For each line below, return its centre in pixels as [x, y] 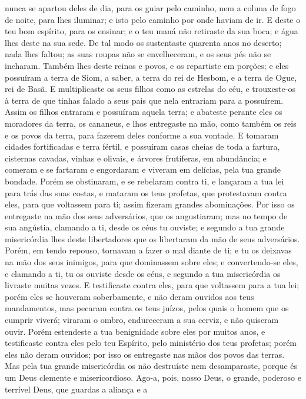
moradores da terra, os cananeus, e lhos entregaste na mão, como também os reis [151, 123]
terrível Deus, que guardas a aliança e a [76, 389]
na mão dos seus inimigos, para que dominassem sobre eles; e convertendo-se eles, [152, 262]
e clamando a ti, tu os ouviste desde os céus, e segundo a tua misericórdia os [143, 273]
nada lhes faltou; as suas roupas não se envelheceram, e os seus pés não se [138, 54]
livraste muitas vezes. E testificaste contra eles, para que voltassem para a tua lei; [152, 285]
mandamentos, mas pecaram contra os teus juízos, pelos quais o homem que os [147, 308]
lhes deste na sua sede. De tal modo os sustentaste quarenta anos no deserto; [143, 42]
